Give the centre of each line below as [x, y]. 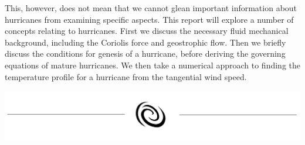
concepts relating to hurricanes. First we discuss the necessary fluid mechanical [147, 31]
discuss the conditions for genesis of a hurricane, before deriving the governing [145, 53]
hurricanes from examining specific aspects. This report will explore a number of [149, 19]
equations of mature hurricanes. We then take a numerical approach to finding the [152, 65]
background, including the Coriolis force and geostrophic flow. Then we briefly [145, 42]
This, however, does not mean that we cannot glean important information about [151, 8]
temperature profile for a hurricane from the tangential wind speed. [126, 76]
